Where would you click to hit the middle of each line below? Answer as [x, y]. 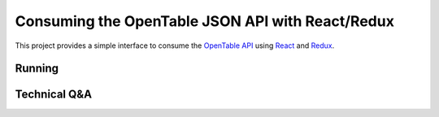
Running [37, 69]
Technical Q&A [54, 95]
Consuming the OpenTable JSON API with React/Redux [204, 21]
